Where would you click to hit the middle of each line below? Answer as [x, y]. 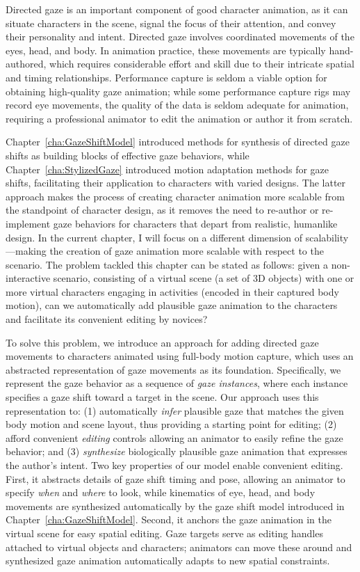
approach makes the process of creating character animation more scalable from [175, 196]
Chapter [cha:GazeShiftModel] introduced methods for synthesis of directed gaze [178, 142]
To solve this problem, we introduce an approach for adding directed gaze [162, 342]
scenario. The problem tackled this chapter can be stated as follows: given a [167, 264]
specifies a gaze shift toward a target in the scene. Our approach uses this [162, 397]
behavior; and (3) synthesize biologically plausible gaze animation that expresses [177, 451]
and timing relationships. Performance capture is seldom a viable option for [166, 77]
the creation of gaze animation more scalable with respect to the [187, 251]
